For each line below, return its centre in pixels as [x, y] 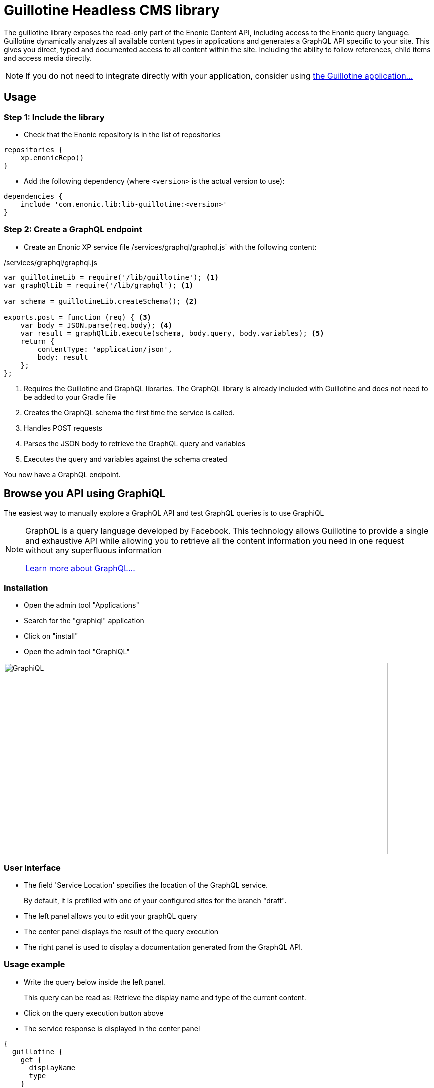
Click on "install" [51, 636]
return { [38, 341]
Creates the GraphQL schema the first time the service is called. [129, 412]
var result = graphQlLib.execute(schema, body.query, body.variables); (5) [172, 333]
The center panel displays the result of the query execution [121, 932]
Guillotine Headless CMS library [112, 10]
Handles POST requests [63, 428]
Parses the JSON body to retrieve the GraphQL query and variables [135, 443]
